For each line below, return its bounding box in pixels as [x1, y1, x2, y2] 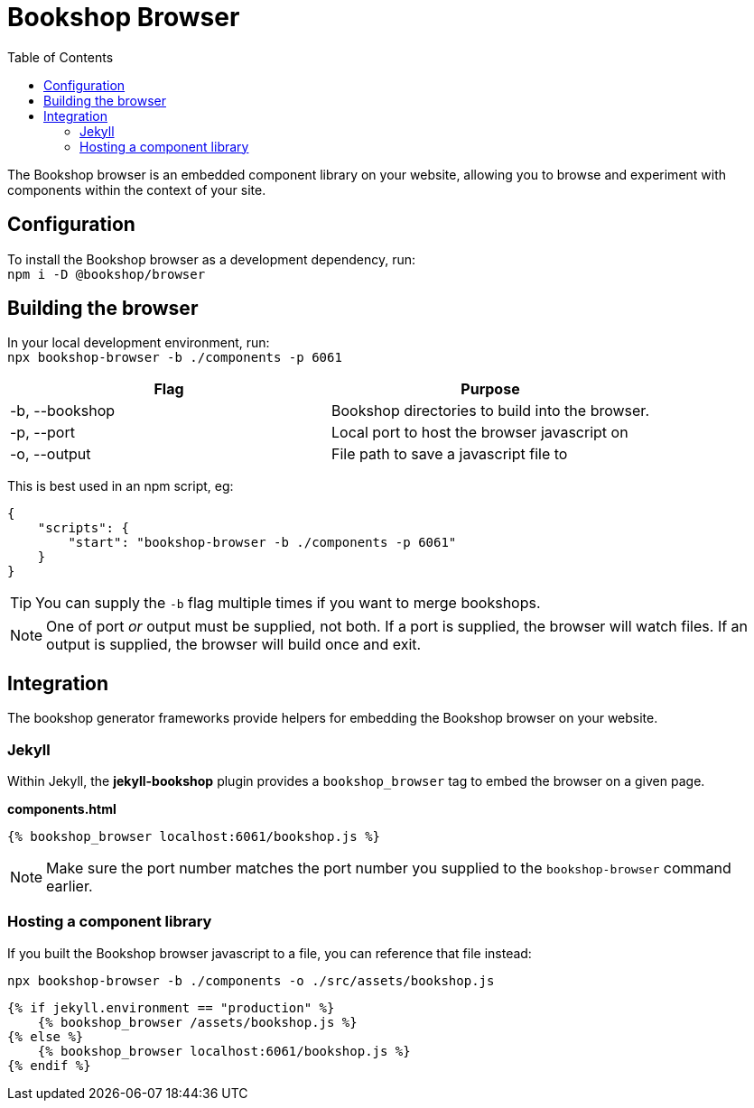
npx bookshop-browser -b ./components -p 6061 [7, 350, 342, 365]
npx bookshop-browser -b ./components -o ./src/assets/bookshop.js [7, 973, 495, 988]
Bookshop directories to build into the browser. [331, 402, 649, 420]
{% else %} [7, 1029, 84, 1044]
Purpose [461, 380, 520, 399]
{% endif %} [7, 1057, 91, 1073]
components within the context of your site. [7, 181, 266, 198]
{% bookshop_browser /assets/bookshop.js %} [37, 1014, 358, 1030]
